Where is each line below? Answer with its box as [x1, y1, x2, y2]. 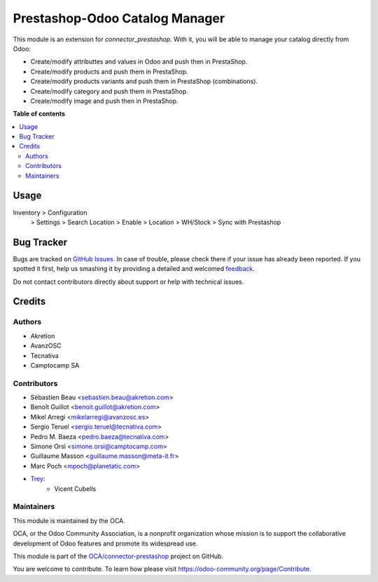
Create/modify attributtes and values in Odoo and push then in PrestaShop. [30, 57, 248, 66]
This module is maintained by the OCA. [13, 516, 125, 525]
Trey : [30, 475, 45, 483]
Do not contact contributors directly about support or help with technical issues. [13, 277, 244, 286]
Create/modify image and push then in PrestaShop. [30, 97, 178, 105]
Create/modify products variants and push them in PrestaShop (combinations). [30, 77, 258, 85]
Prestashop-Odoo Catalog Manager [13, 11, 225, 26]
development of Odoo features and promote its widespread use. [13, 539, 198, 548]
